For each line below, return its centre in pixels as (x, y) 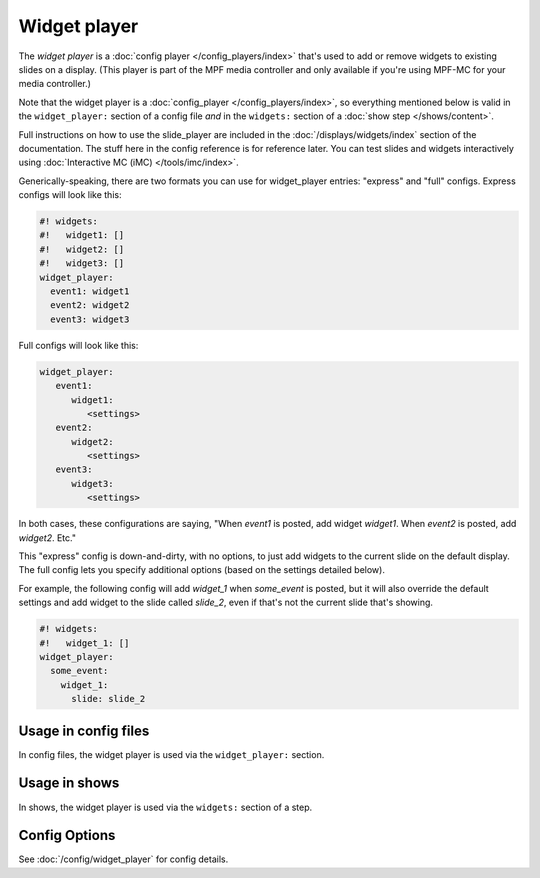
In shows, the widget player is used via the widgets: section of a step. (165, 807)
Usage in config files (84, 730)
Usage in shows (69, 783)
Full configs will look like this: (78, 345)
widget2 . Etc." (47, 537)
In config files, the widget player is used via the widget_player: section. (171, 754)
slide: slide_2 (108, 699)
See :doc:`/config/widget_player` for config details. (123, 859)
